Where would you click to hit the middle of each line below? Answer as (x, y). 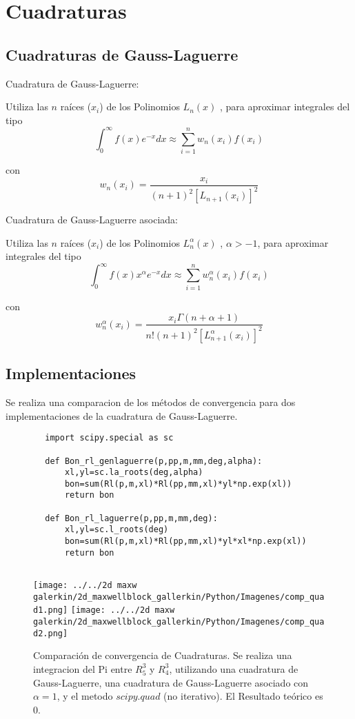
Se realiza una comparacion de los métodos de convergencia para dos (151, 402)
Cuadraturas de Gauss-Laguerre (122, 54)
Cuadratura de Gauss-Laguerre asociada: (92, 220)
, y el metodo (85, 696)
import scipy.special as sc (109, 438)
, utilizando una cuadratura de (234, 668)
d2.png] (51, 633)
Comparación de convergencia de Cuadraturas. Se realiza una (163, 655)
